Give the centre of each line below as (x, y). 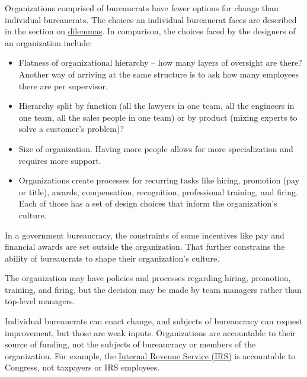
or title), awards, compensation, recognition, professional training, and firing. (158, 191)
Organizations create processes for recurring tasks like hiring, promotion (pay (159, 180)
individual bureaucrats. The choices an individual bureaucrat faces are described (151, 19)
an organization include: (49, 42)
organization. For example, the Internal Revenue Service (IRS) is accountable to (150, 355)
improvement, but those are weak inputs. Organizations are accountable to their (150, 332)
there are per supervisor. (63, 86)
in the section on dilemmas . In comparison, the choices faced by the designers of (150, 31)
